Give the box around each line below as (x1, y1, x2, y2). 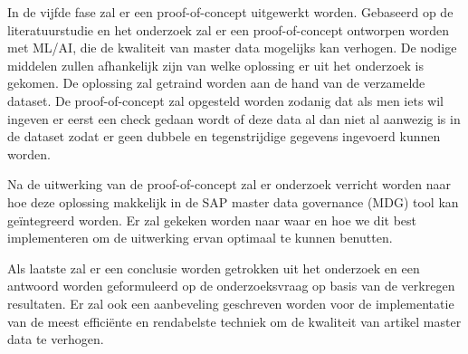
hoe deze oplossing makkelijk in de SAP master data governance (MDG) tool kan (7, 192, 459, 211)
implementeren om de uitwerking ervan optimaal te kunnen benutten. (7, 228, 393, 247)
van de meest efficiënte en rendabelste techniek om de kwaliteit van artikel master (7, 311, 462, 330)
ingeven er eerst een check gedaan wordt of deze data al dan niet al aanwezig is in (7, 109, 461, 128)
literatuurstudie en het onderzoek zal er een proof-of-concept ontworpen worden (7, 20, 450, 39)
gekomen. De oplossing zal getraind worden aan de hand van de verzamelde (7, 73, 425, 92)
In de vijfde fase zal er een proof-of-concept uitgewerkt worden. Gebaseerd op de (7, 3, 454, 21)
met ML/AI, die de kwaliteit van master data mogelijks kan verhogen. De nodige (7, 38, 457, 57)
